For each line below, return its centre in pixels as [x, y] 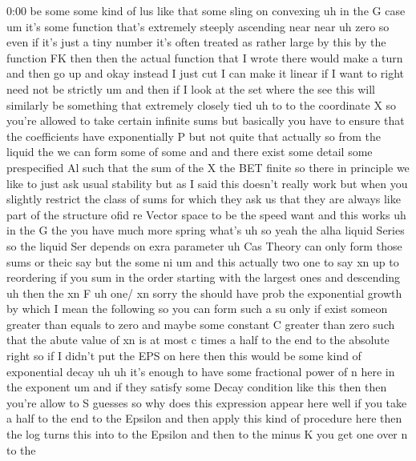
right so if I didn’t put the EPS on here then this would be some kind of [184, 356]
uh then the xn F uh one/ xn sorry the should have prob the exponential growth [204, 293]
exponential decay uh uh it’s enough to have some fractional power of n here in [201, 371]
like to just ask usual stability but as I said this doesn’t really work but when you [207, 183]
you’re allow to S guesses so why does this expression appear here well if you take [207, 402]
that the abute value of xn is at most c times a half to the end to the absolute [198, 340]
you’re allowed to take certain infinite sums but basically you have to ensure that [206, 120]
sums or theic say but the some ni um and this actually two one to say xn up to [203, 261]
